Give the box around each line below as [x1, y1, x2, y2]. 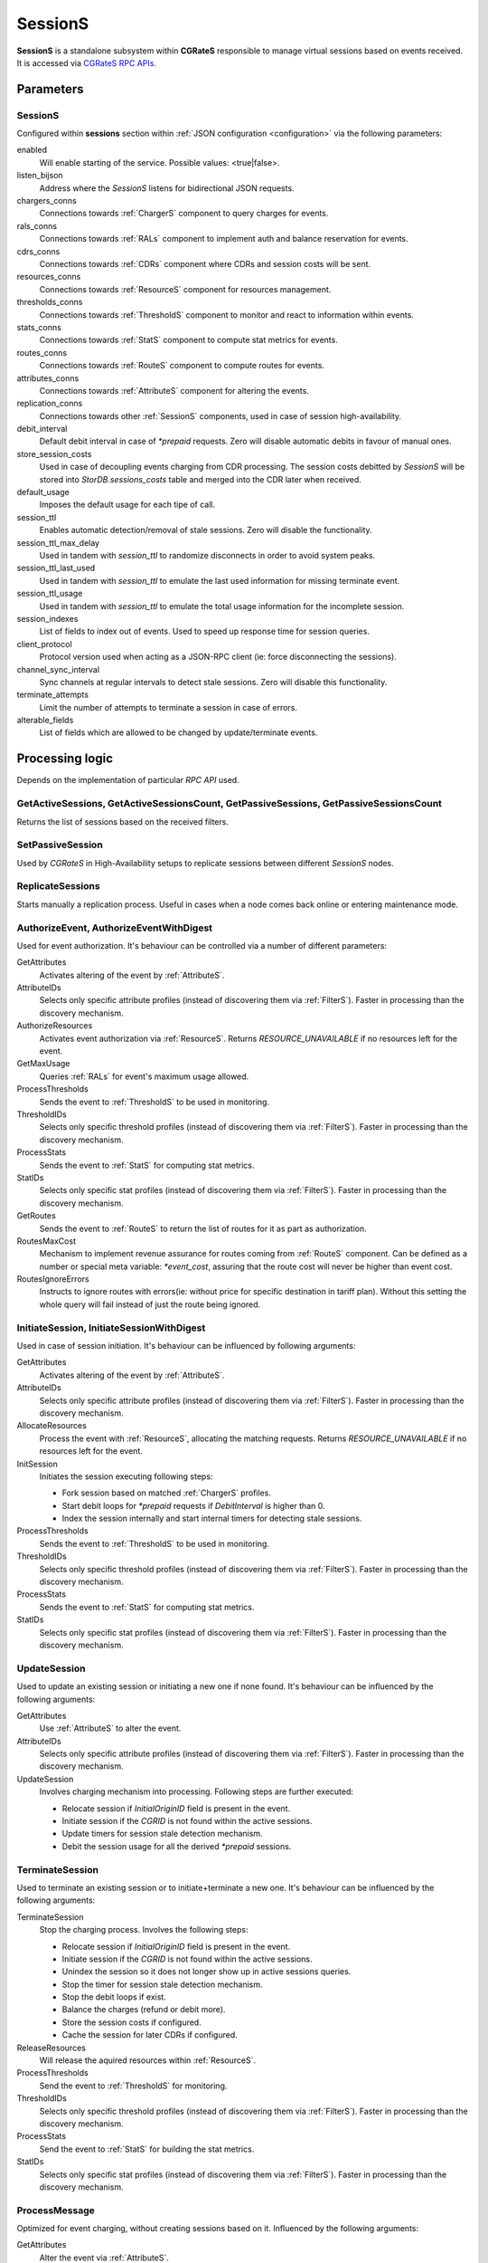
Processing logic [16, 751, 113, 767]
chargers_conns [16, 196, 77, 206]
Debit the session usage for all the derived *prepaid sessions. [61, 1840, 292, 1851]
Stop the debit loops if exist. [61, 1991, 166, 2002]
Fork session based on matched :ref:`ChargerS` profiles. [61, 1487, 271, 1498]
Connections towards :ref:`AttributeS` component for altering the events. [39, 385, 309, 396]
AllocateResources [16, 1420, 88, 1431]
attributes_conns [16, 372, 80, 384]
